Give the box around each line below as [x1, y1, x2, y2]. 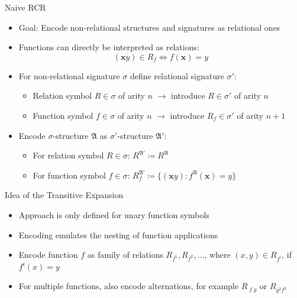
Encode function [18, 248, 78, 261]
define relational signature [130, 69, 224, 82]
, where [204, 248, 231, 261]
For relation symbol [33, 149, 104, 161]
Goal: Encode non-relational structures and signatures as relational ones [18, 21, 280, 33]
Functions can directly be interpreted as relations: [18, 41, 199, 53]
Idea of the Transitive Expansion [5, 189, 124, 201]
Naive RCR [5, 1, 46, 13]
